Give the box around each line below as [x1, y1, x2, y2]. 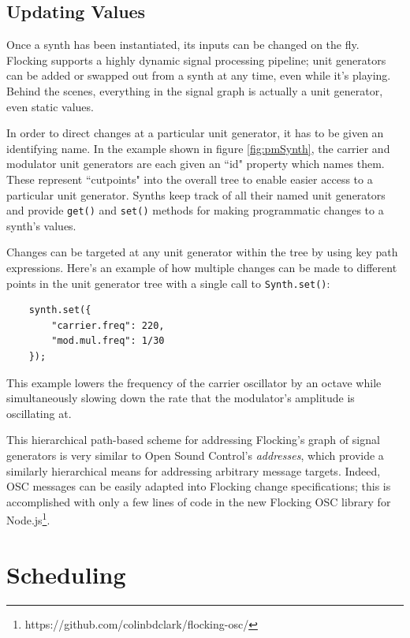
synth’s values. [6, 217, 76, 233]
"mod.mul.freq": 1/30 [51, 335, 165, 347]
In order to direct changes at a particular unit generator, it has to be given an [6, 125, 384, 141]
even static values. [6, 98, 94, 114]
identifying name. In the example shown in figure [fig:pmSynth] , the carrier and [6, 140, 390, 156]
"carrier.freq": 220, [51, 319, 165, 331]
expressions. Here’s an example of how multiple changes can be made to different [6, 259, 397, 275]
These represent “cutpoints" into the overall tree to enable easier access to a [6, 170, 373, 187]
